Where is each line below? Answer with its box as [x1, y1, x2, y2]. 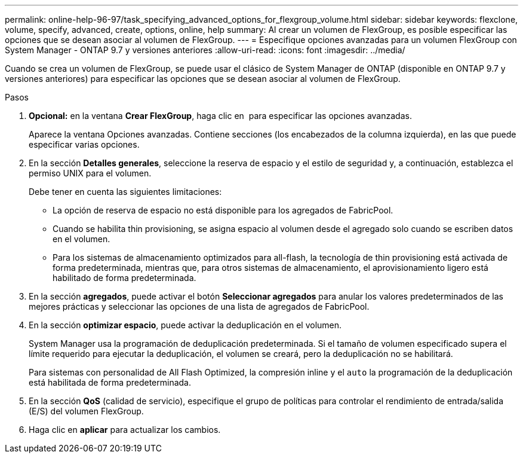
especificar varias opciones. [29, 139, 140, 149]
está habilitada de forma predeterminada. [29, 377, 192, 387]
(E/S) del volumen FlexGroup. [29, 406, 144, 416]
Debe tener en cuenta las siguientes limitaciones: [29, 187, 222, 197]
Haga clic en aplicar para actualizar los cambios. [29, 425, 221, 435]
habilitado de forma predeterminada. [53, 273, 196, 283]
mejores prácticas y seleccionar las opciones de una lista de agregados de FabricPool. [29, 301, 370, 312]
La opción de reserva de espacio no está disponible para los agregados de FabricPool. [53, 205, 393, 215]
